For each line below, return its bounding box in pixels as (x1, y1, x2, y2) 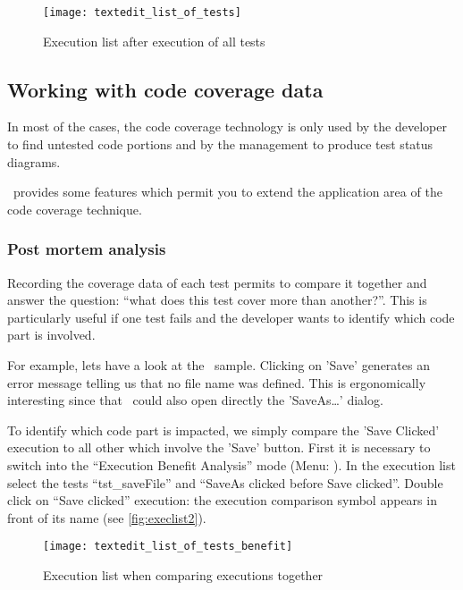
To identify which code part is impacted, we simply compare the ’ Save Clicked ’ (7, 420, 440, 439)
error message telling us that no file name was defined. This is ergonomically (7, 373, 426, 392)
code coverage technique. (7, 199, 142, 218)
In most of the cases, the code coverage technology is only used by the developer (7, 117, 447, 136)
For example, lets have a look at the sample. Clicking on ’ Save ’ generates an (7, 356, 430, 375)
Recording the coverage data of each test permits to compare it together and (7, 273, 427, 291)
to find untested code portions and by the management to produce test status (7, 135, 434, 154)
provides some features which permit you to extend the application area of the (13, 182, 442, 201)
